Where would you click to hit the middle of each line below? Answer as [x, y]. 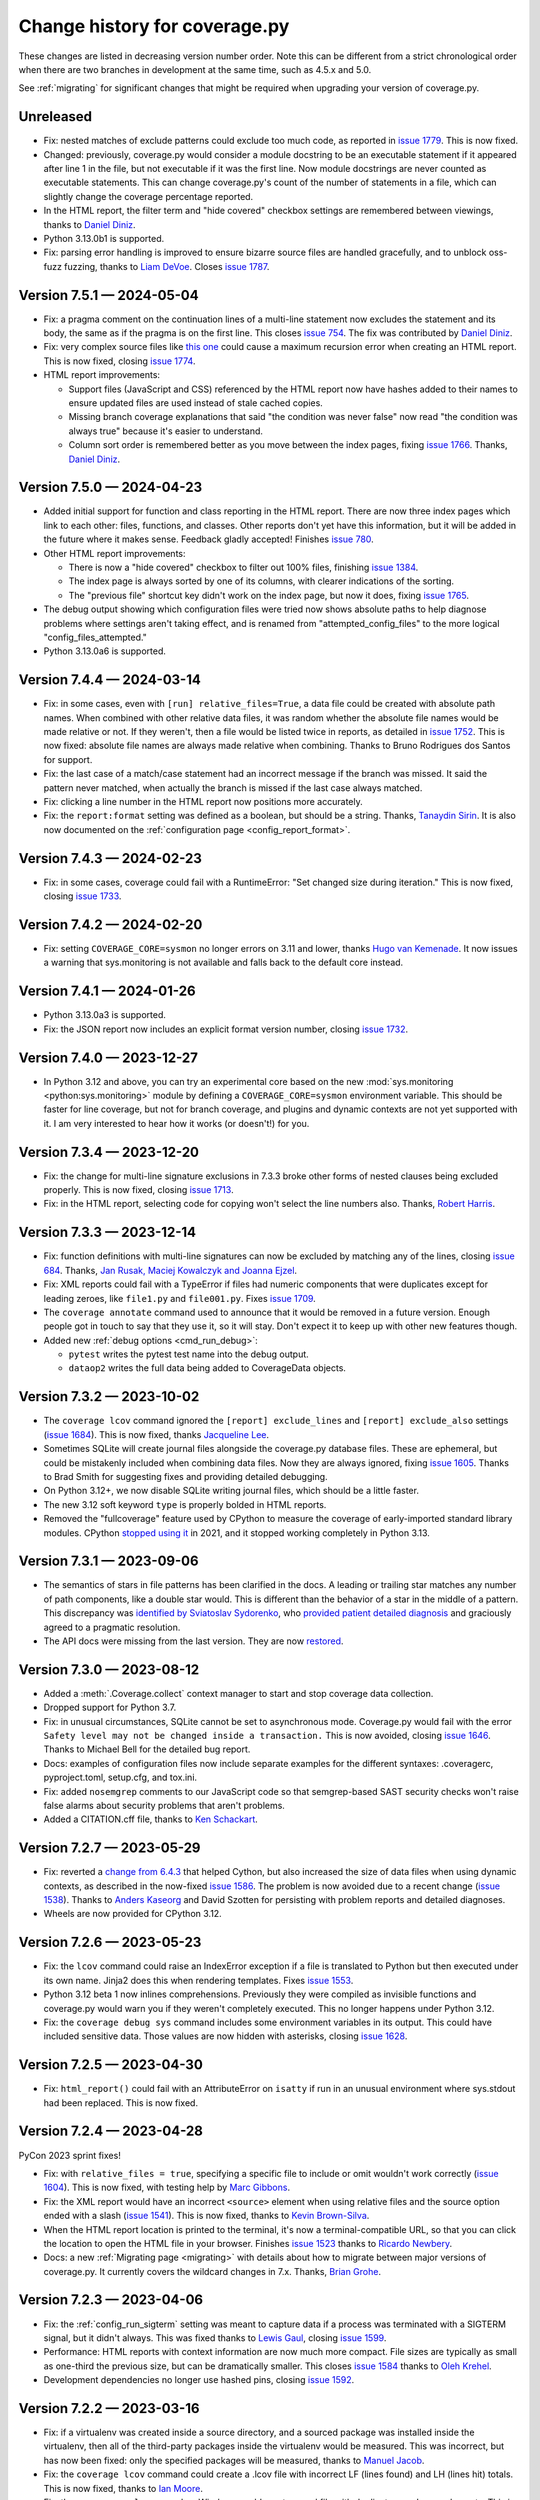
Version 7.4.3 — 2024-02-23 [110, 858]
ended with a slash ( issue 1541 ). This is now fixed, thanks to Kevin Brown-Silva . [206, 2216]
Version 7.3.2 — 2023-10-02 [109, 1396]
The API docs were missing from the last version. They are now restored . [193, 1641]
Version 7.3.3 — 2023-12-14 [107, 1232]
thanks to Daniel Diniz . [89, 224]
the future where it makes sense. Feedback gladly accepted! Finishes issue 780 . [208, 539]
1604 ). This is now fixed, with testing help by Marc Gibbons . [166, 2187]
